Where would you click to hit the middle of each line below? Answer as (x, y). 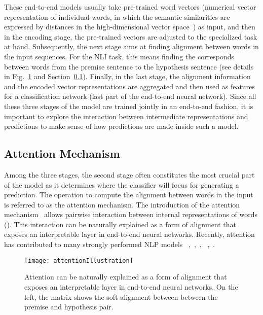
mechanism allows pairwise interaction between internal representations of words (131, 214)
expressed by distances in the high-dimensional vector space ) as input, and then (130, 27)
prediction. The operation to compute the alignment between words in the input (129, 195)
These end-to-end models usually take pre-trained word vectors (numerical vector (130, 7)
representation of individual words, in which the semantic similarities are (117, 16)
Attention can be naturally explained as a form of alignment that (126, 277)
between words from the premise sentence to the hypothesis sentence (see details (129, 66)
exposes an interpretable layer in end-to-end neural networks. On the (131, 286)
